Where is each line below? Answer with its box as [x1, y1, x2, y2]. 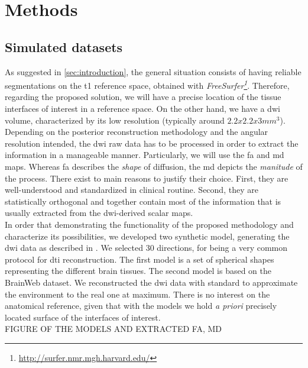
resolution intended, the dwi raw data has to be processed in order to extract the [5, 137, 299, 149]
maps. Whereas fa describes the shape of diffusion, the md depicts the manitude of [5, 160, 303, 172]
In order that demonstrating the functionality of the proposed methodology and [5, 218, 294, 230]
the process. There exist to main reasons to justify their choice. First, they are [5, 172, 288, 184]
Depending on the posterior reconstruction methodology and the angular [5, 125, 268, 138]
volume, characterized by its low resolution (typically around [5, 114, 225, 126]
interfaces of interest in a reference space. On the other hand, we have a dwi [5, 102, 280, 115]
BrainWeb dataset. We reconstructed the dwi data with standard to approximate [5, 276, 298, 288]
